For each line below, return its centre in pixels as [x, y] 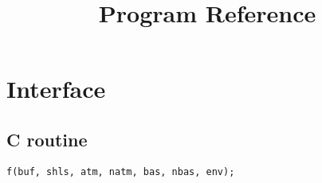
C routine [47, 139]
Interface [56, 89]
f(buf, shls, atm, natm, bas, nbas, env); [121, 171]
